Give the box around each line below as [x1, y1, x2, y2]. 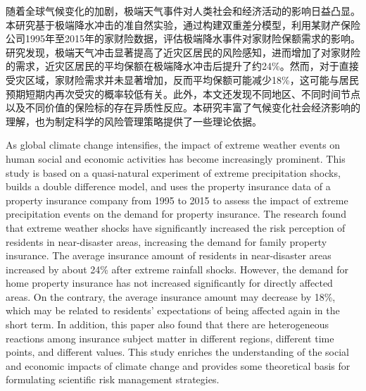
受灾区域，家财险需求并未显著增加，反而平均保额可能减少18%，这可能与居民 [6, 72, 359, 87]
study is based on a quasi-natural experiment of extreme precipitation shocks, [6, 165, 341, 180]
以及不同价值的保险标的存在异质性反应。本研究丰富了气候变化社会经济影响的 [6, 100, 360, 115]
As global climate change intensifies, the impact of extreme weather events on [6, 137, 341, 152]
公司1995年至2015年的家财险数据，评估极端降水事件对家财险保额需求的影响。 [6, 31, 360, 46]
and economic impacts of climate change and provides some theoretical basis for [6, 358, 351, 373]
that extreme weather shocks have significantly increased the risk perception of [6, 220, 346, 235]
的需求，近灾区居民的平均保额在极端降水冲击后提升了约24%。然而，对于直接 [6, 58, 359, 73]
